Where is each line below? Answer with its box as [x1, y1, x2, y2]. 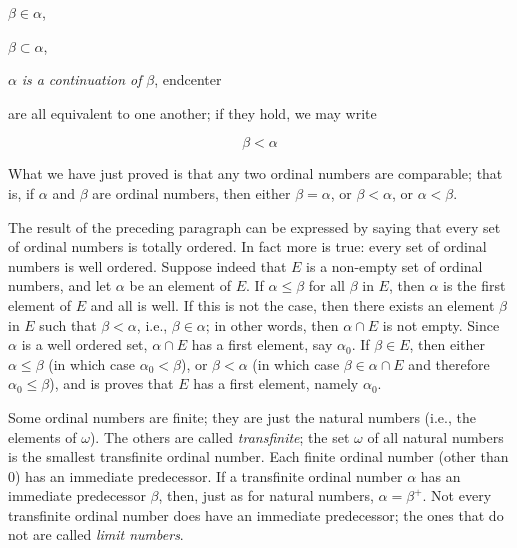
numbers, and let [8, 275, 112, 296]
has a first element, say [191, 334, 333, 355]
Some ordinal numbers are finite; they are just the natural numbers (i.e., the [8, 406, 476, 427]
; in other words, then [205, 314, 339, 335]
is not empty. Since [382, 314, 500, 335]
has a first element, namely [193, 373, 359, 394]
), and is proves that [49, 373, 174, 394]
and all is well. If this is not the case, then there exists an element [90, 294, 495, 315]
